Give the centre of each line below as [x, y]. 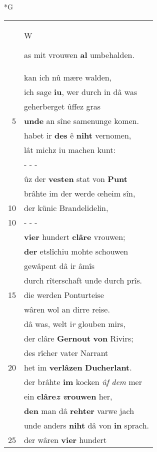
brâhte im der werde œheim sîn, [80, 193]
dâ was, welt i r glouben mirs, [75, 323]
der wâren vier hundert [65, 439]
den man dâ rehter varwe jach [79, 410]
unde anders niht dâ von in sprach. [87, 425]
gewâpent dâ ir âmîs [59, 265]
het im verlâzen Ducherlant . [78, 367]
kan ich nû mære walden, [68, 77]
